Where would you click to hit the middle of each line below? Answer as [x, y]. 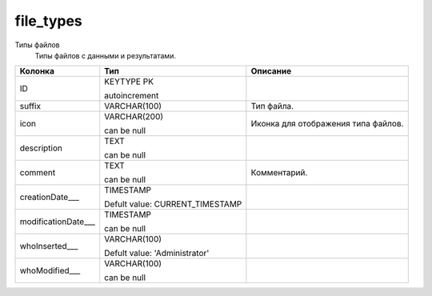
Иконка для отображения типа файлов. [327, 124]
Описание [271, 71]
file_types [49, 21]
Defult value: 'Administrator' [157, 254]
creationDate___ [50, 198]
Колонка [37, 71]
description [41, 148]
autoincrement [132, 96]
